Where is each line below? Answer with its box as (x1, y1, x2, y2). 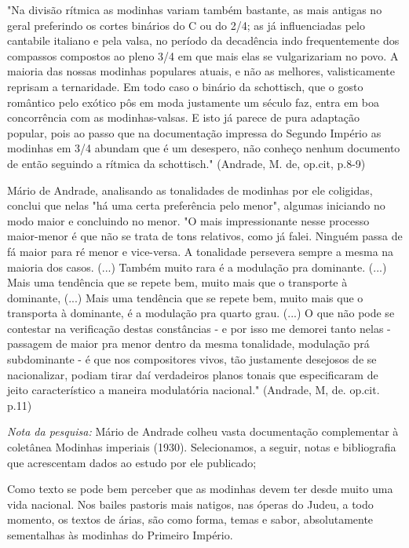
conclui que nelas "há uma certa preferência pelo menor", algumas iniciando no (7, 197, 385, 214)
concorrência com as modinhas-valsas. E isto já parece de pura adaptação (7, 109, 360, 126)
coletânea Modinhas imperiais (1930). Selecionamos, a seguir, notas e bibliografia (7, 439, 396, 455)
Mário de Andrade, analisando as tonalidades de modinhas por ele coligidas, (7, 181, 373, 198)
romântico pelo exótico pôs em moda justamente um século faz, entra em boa (7, 93, 379, 110)
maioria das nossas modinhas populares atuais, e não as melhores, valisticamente (7, 63, 395, 79)
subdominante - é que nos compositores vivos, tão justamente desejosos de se (7, 351, 377, 367)
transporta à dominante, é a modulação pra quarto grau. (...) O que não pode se (7, 305, 395, 321)
